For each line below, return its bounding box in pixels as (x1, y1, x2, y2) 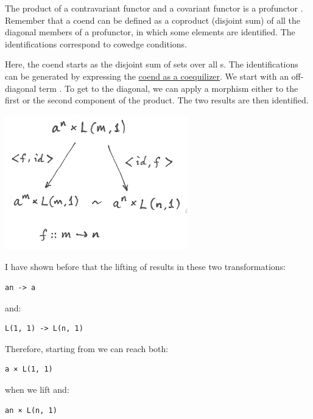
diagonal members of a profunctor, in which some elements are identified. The (5, 26, 295, 38)
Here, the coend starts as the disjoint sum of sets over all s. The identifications (5, 58, 298, 71)
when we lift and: (5, 383, 69, 395)
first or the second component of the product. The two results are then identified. (5, 94, 309, 106)
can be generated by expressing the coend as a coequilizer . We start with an (5, 69, 289, 82)
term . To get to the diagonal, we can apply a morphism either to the (39, 81, 298, 94)
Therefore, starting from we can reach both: (5, 342, 169, 355)
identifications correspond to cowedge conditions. (5, 37, 187, 50)
